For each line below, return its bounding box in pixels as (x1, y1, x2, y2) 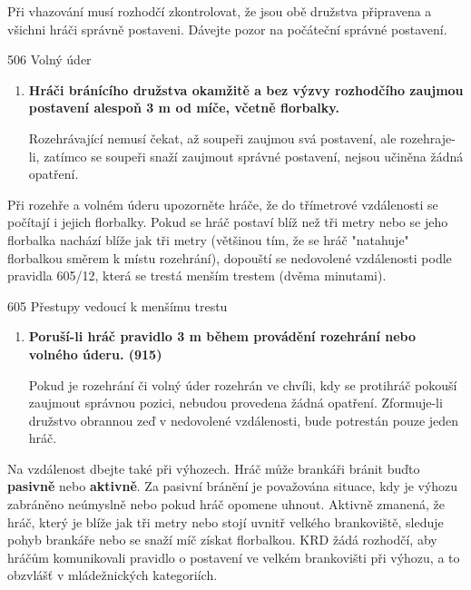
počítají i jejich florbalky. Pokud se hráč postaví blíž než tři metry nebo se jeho (7, 212, 448, 231)
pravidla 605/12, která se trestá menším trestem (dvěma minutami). (7, 266, 387, 285)
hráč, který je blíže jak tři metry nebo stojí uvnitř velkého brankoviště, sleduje (7, 512, 444, 531)
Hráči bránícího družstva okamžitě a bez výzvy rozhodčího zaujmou (28, 80, 464, 99)
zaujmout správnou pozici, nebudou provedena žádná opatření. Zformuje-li (28, 393, 443, 412)
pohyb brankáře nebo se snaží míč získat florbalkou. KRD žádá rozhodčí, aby (7, 530, 437, 549)
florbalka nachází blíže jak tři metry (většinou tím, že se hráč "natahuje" (7, 230, 409, 249)
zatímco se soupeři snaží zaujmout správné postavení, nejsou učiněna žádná (44, 146, 464, 165)
